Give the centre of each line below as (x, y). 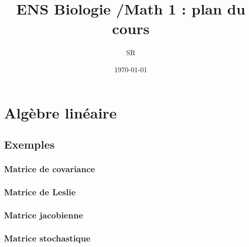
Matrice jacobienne (44, 215)
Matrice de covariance (50, 169)
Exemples (29, 144)
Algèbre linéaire (60, 112)
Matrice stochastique (47, 238)
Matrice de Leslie (40, 192)
